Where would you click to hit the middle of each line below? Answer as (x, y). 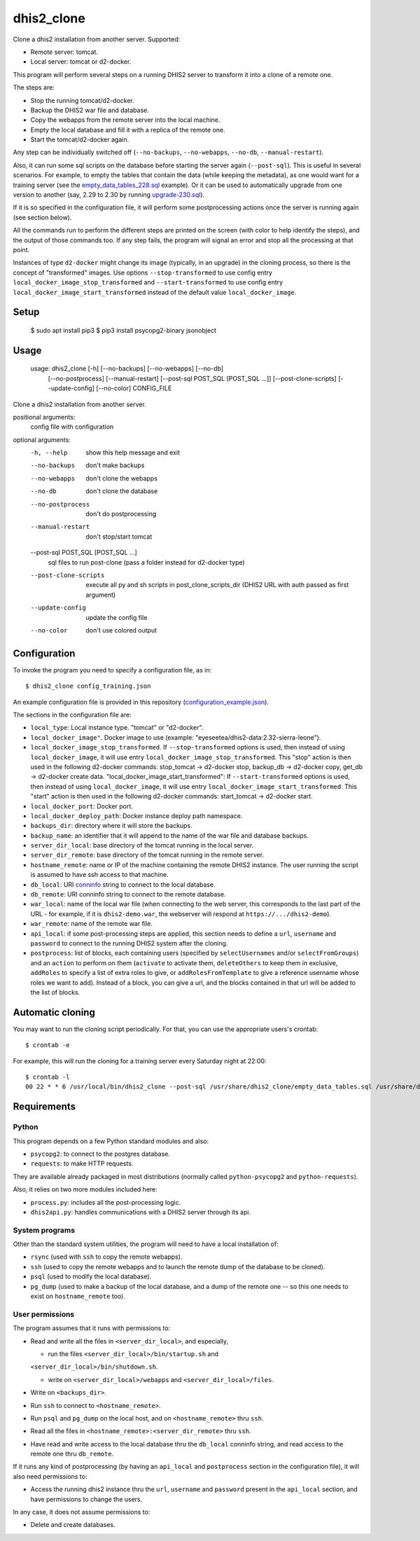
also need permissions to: (50, 1476)
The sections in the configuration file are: (72, 715)
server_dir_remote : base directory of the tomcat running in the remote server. (147, 855)
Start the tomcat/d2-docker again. (80, 139)
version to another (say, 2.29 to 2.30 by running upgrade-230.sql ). (109, 195)
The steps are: (34, 88)
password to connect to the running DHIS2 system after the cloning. (129, 943)
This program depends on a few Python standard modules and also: (111, 1141)
